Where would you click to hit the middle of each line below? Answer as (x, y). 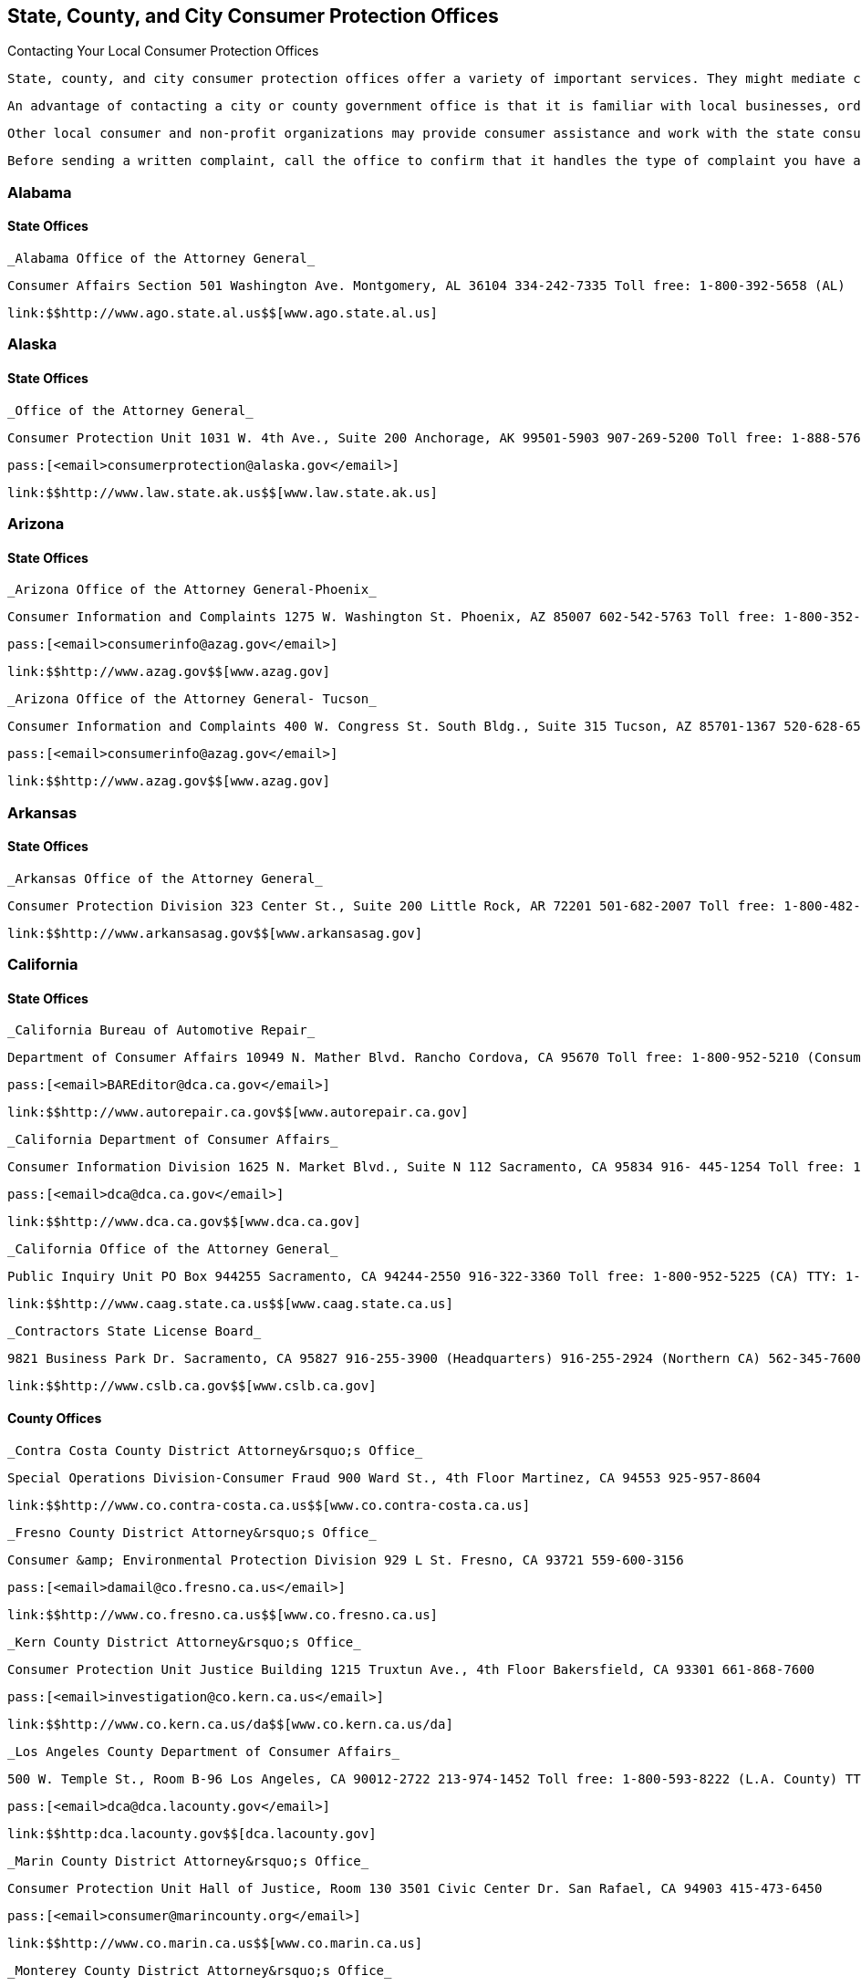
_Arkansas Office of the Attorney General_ (165, 878)
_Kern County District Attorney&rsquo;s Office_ (184, 1642)
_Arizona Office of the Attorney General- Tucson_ (192, 699)
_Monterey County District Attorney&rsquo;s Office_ (200, 1970)
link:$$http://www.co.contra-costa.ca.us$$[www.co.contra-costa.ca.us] (269, 1505)
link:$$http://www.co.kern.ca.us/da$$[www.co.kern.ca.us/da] (230, 1724)
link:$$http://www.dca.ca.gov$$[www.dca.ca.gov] (184, 1222)
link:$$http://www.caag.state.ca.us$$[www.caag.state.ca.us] (230, 1304)
